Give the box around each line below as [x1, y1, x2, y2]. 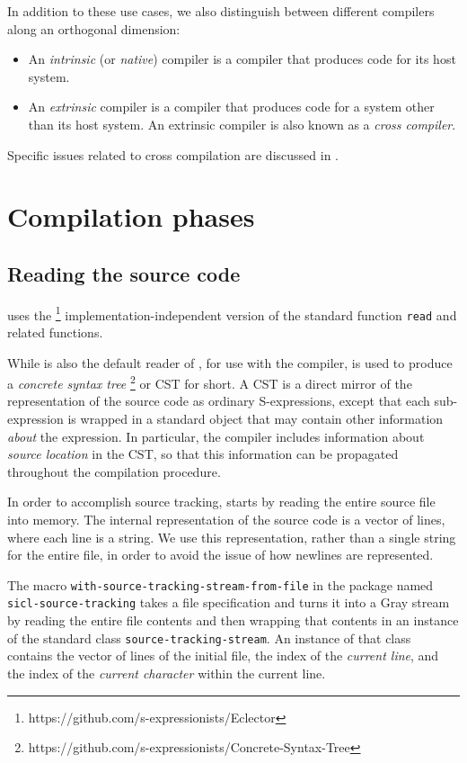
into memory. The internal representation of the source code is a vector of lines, [7, 510, 445, 529]
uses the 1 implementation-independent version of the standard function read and [7, 302, 457, 324]
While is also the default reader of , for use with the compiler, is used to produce [7, 353, 453, 372]
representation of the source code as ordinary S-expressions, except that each [7, 391, 430, 410]
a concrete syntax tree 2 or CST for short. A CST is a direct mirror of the [7, 372, 412, 392]
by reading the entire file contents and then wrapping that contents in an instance [7, 611, 459, 630]
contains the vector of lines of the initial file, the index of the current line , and [7, 646, 439, 665]
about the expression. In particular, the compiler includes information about [7, 426, 425, 445]
